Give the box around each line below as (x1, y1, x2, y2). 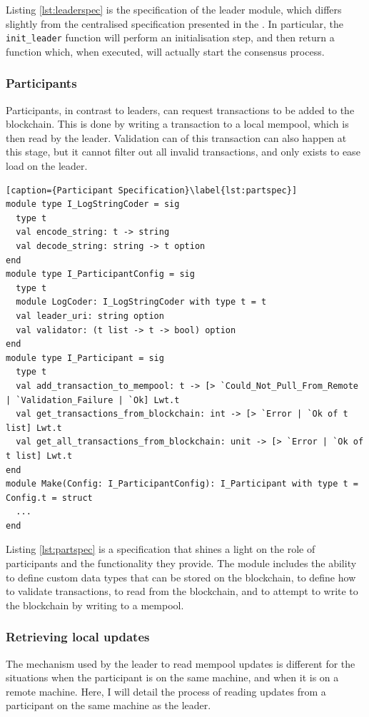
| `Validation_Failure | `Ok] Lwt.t (6, 395, 180, 405)
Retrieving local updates (6, 628, 150, 646)
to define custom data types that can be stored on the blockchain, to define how (6, 569, 356, 584)
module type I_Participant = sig (6, 352, 164, 363)
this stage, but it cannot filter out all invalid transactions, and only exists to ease (6, 144, 360, 159)
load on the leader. (6, 158, 88, 173)
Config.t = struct (6, 492, 93, 503)
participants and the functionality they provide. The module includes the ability (6, 556, 357, 571)
